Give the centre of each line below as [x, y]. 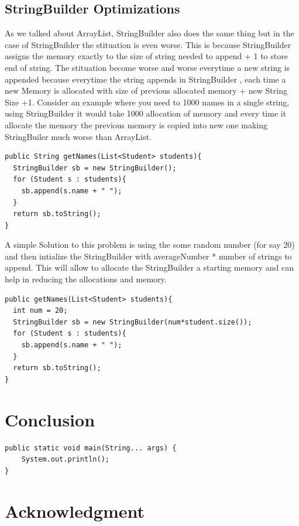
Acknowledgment [75, 510]
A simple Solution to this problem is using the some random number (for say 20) [150, 245]
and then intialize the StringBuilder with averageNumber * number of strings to [148, 256]
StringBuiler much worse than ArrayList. [78, 136]
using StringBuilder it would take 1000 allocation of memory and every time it [146, 113]
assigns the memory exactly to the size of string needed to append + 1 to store [146, 56]
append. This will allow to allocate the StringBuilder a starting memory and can [149, 267]
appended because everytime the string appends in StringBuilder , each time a [145, 79]
